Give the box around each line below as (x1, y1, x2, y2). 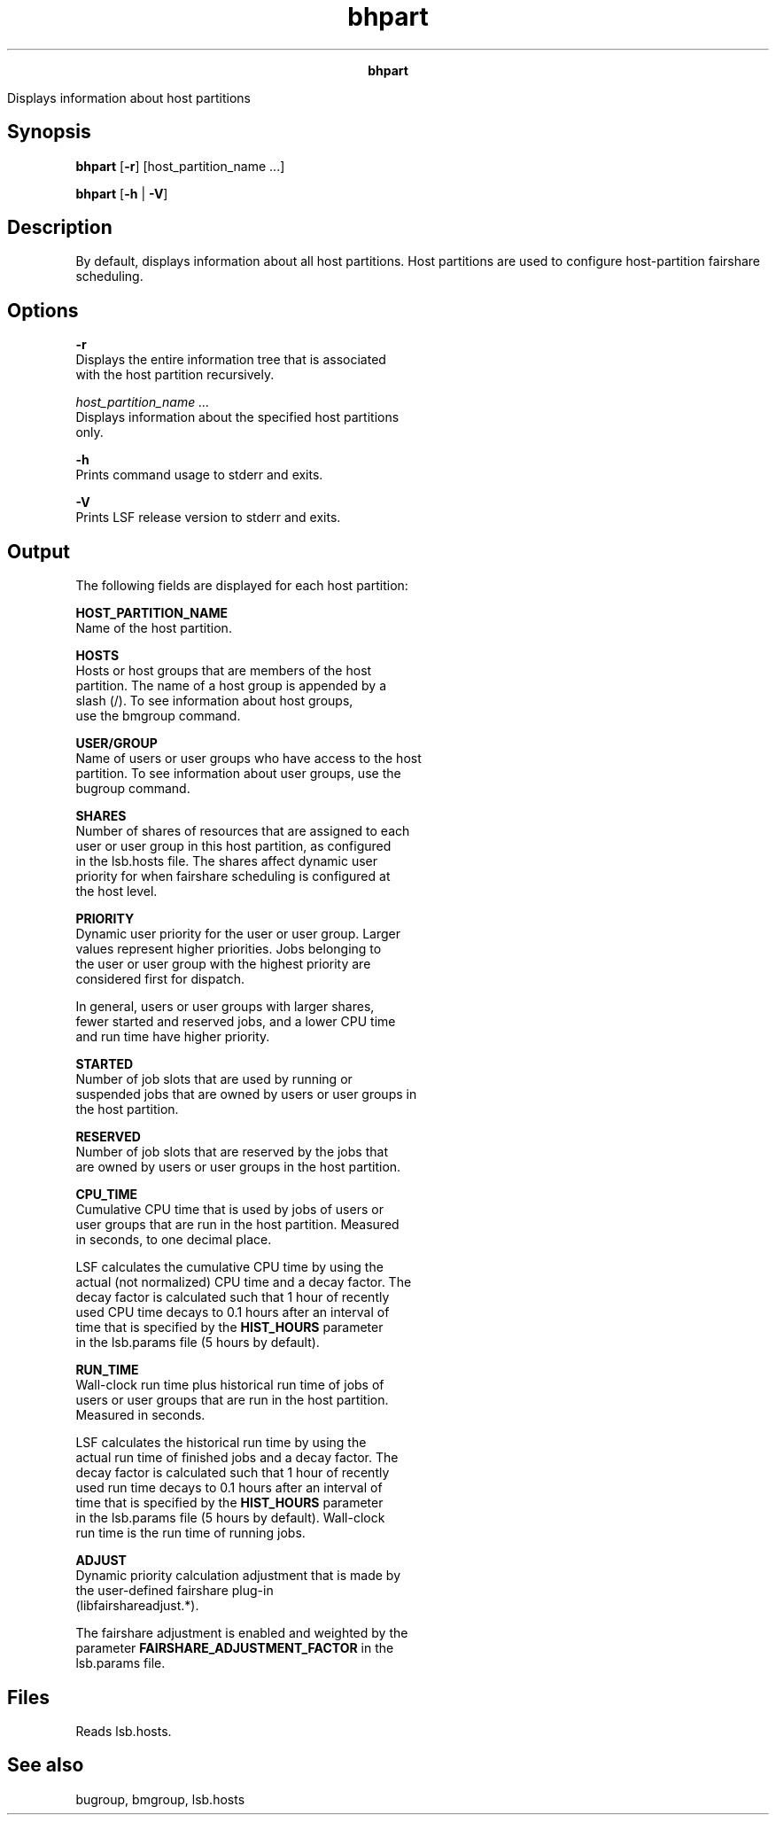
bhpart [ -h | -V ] (75, 185, 168, 201)
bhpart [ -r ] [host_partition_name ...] (75, 158, 285, 174)
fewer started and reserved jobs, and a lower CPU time (75, 1014, 396, 1030)
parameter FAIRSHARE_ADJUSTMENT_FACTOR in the (75, 1640, 394, 1656)
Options (7, 299, 79, 322)
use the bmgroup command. (75, 708, 241, 724)
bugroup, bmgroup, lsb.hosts (75, 1791, 245, 1807)
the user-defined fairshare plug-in (75, 1583, 274, 1599)
